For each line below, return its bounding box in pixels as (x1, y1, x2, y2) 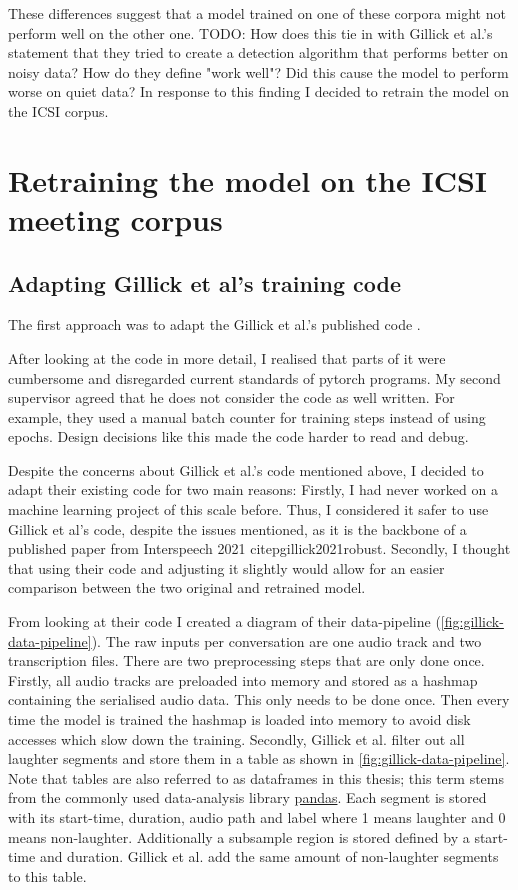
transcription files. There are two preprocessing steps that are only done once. (8, 650, 485, 671)
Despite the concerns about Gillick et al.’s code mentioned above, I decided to (8, 459, 484, 480)
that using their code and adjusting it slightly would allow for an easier (8, 557, 445, 578)
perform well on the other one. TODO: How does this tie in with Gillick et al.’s (8, 22, 493, 43)
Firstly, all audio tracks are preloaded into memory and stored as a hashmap (8, 669, 478, 690)
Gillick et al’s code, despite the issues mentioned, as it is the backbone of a (8, 518, 467, 539)
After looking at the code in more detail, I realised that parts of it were (8, 347, 446, 368)
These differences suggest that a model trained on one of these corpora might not (8, 3, 506, 23)
